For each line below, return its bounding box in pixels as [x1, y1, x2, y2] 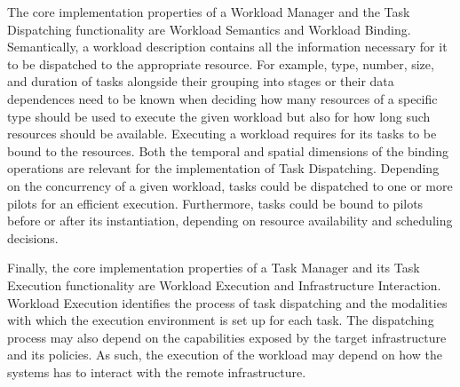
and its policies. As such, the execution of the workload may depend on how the [7, 345, 442, 364]
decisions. [7, 228, 59, 247]
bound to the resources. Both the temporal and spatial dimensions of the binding [7, 141, 448, 160]
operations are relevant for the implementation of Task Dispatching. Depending [7, 159, 440, 178]
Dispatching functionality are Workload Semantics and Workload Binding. [7, 20, 411, 38]
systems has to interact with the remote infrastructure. [7, 362, 306, 381]
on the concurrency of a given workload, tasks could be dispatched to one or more [7, 176, 453, 194]
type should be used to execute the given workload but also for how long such [7, 107, 431, 125]
